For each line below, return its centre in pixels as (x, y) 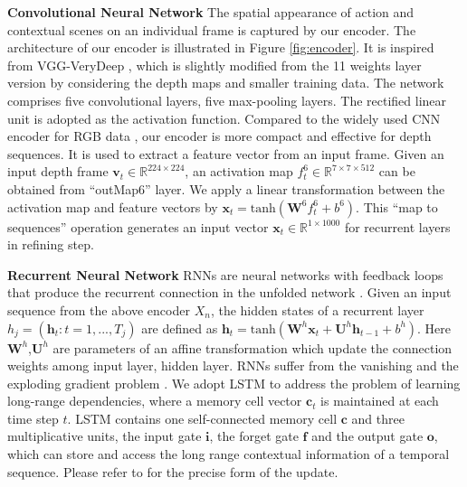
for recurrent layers (397, 226)
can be (397, 171)
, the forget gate (254, 436)
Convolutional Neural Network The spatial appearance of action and (211, 12)
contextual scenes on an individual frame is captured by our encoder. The (212, 29)
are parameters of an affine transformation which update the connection (253, 347)
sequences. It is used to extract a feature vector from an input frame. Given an (226, 153)
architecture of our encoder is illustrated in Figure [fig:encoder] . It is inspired (221, 47)
